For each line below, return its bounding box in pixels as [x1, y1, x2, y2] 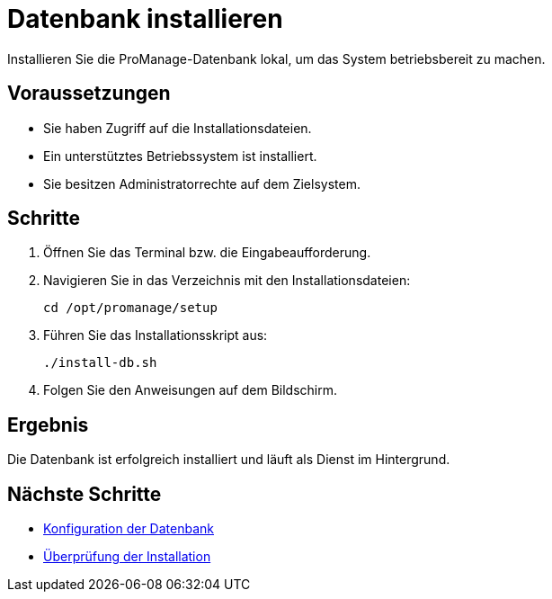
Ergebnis [7, 413, 89, 436]
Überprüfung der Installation [43, 549, 211, 565]
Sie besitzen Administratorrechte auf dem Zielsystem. [43, 175, 361, 192]
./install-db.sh [43, 355, 157, 371]
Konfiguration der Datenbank [43, 521, 214, 537]
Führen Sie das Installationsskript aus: [43, 327, 268, 344]
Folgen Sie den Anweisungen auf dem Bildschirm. [43, 382, 338, 398]
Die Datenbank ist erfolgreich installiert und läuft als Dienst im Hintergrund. [7, 451, 450, 468]
